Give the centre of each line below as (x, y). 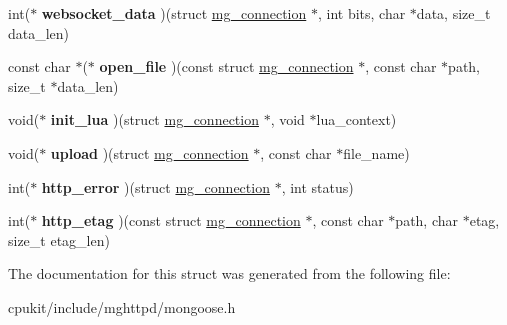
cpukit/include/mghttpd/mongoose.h (122, 306)
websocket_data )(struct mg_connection (174, 13)
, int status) (317, 186)
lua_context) (356, 119)
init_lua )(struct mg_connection (154, 119)
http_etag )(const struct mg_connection (171, 220)
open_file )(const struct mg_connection (226, 66)
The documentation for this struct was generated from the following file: (229, 273)
